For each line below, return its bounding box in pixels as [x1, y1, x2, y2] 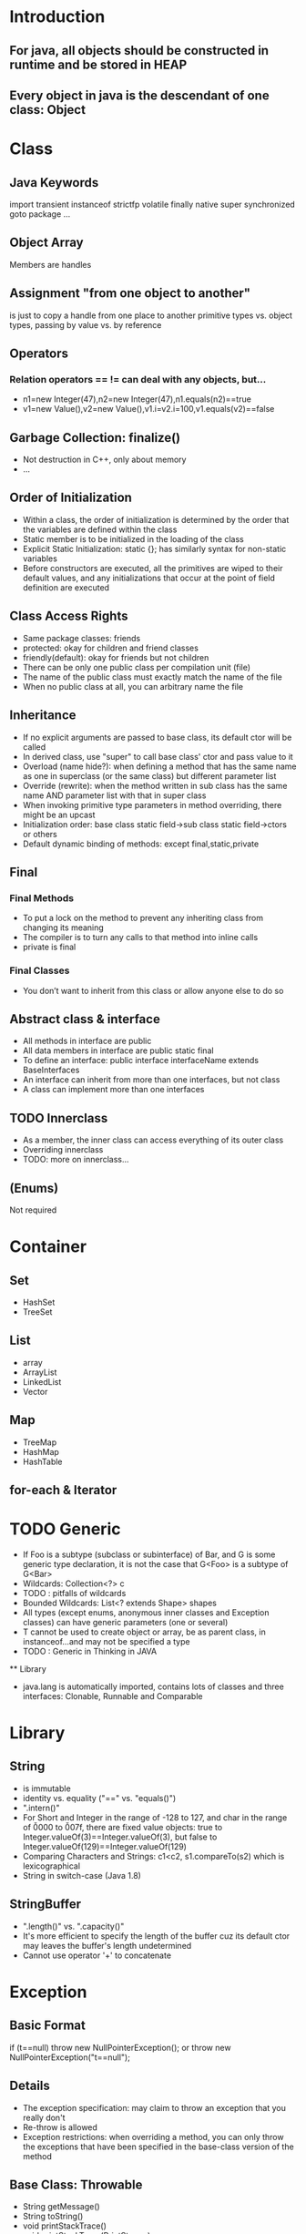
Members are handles [9, 259, 92, 270]
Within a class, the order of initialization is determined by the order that [22, 514, 290, 525]
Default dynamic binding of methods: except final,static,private [22, 838, 260, 849]
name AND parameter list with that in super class [22, 790, 207, 801]
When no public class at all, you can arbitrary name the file [22, 681, 244, 692]
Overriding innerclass [22, 1144, 104, 1155]
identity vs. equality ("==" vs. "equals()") [22, 1792, 177, 1803]
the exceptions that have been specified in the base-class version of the [22, 2141, 294, 2152]
